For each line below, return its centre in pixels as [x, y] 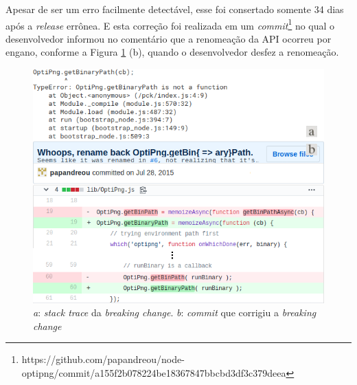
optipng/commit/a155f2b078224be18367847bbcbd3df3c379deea [154, 372]
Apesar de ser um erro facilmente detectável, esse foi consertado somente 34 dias [175, 9]
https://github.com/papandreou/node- [103, 359]
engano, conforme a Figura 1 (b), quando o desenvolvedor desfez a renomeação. [172, 52]
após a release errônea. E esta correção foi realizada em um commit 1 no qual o [170, 24]
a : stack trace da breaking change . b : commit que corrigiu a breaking [175, 312]
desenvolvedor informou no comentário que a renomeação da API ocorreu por [169, 38]
